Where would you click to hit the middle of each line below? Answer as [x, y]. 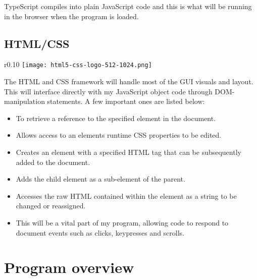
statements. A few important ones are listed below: [126, 101]
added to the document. [53, 162]
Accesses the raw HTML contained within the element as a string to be [126, 195]
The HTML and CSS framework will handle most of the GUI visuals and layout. [129, 81]
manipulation [24, 101]
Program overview [69, 267]
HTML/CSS [37, 43]
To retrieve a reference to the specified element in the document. [116, 118]
